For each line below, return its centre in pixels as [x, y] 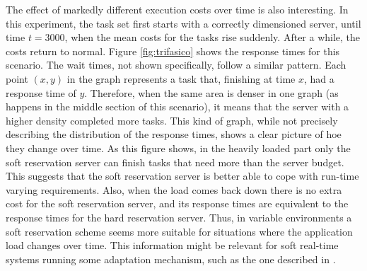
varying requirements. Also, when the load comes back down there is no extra [174, 189]
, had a [319, 78]
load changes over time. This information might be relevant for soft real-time [172, 245]
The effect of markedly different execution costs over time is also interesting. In [177, 9]
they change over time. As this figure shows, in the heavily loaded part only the [178, 148]
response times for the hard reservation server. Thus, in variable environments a [179, 217]
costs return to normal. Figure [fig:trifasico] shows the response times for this [173, 51]
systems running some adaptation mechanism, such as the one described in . [171, 259]
